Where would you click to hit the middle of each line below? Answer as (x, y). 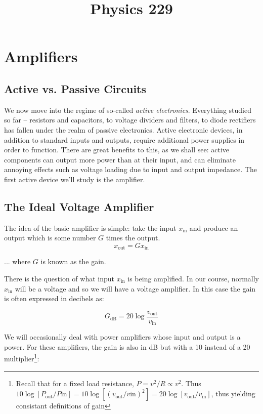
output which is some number (50, 238)
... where (17, 261)
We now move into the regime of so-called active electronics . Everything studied (128, 110)
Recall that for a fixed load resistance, (75, 383)
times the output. (133, 238)
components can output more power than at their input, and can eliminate (120, 159)
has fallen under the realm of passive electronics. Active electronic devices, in (123, 129)
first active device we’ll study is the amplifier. (75, 179)
